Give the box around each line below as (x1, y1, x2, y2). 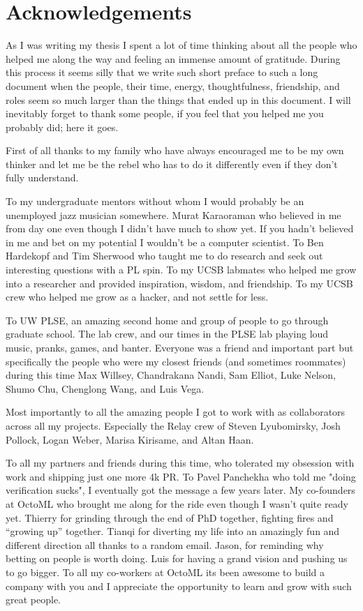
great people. (6, 592, 61, 607)
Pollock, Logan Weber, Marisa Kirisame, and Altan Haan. (6, 432, 254, 446)
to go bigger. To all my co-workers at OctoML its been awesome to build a (6, 564, 325, 579)
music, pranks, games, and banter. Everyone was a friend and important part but (6, 340, 354, 354)
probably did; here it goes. (6, 119, 119, 134)
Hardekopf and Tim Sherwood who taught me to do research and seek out (6, 248, 323, 263)
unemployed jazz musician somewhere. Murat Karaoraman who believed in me (6, 207, 341, 222)
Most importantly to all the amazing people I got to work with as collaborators (6, 405, 346, 419)
